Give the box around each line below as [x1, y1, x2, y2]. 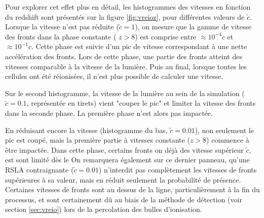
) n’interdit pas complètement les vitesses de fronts [99, 164, 257, 175]
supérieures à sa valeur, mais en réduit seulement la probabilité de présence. [5, 174, 241, 185]
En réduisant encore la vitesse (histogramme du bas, [5, 124, 168, 135]
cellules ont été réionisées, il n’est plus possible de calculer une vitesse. [5, 71, 223, 81]
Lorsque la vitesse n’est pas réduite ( [5, 21, 119, 32]
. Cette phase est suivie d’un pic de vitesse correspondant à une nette [31, 41, 247, 52]
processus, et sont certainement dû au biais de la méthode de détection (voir [5, 194, 242, 204]
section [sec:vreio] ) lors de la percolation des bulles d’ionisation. [5, 204, 202, 214]
